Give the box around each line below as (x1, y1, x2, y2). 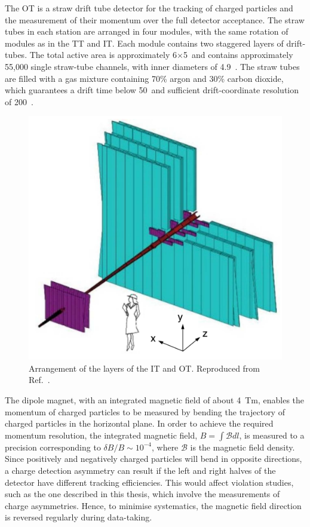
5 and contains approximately (183, 48, 293, 61)
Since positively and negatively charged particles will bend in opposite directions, (5, 452, 302, 465)
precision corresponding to (5, 440, 101, 453)
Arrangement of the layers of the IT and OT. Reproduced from (29, 361, 260, 374)
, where (151, 440, 179, 453)
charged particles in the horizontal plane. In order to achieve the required (5, 417, 274, 430)
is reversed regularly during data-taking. (5, 511, 152, 523)
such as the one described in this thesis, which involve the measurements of (5, 488, 280, 500)
